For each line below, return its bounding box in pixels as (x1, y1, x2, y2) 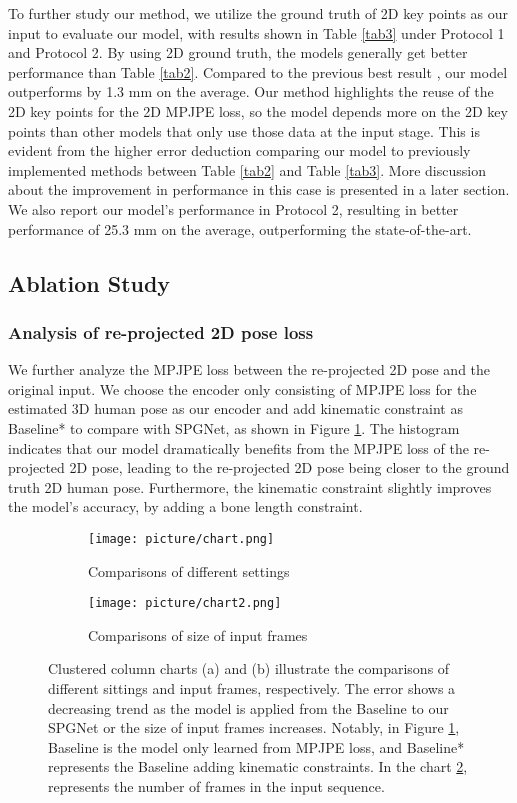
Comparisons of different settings (88, 560, 290, 581)
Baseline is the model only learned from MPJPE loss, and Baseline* (48, 736, 465, 757)
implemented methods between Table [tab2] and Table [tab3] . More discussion (8, 159, 486, 180)
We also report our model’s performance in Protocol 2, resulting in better (8, 198, 459, 219)
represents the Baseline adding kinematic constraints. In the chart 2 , (48, 756, 468, 777)
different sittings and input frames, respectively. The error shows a (48, 677, 456, 698)
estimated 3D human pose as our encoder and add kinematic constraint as (8, 398, 463, 419)
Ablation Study (8, 267, 171, 298)
